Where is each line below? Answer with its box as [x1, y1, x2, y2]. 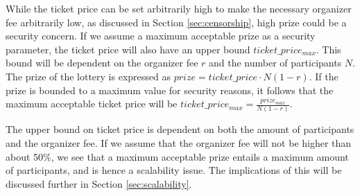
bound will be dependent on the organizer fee [6, 55, 198, 70]
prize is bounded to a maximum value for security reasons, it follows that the [6, 82, 334, 97]
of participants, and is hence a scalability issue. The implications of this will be [6, 163, 342, 177]
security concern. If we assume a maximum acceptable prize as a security [6, 28, 316, 43]
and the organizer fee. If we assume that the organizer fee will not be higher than [6, 136, 352, 150]
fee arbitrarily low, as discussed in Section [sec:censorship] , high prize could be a [6, 15, 347, 29]
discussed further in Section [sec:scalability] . [6, 176, 192, 190]
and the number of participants [209, 55, 342, 70]
